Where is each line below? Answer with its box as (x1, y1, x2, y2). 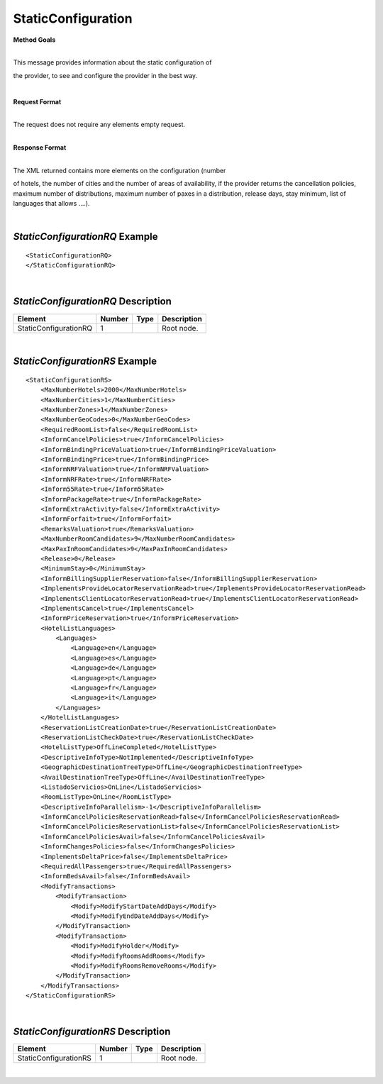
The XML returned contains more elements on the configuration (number (13, 166, 226, 175)
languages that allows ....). (13, 199, 90, 208)
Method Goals (13, 35, 56, 44)
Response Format (13, 143, 67, 152)
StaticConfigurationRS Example (13, 355, 157, 367)
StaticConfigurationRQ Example (13, 231, 158, 243)
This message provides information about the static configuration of (13, 58, 212, 67)
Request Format (13, 97, 62, 106)
